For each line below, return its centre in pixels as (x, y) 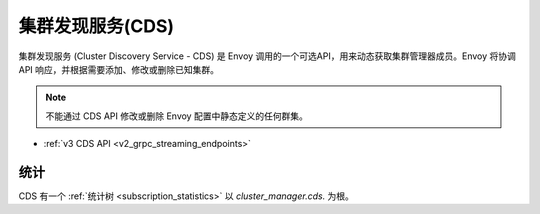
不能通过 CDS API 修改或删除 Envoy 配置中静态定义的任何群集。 (177, 116)
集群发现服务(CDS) (96, 26)
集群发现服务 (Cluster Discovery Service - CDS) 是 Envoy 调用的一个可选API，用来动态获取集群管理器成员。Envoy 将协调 (267, 56)
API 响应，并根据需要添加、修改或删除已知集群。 (119, 69)
